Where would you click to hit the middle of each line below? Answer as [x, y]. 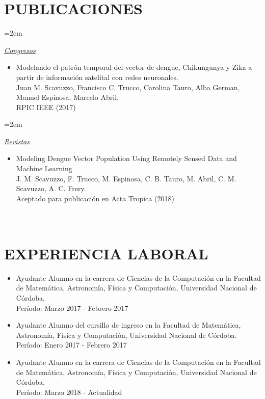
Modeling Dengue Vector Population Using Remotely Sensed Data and [126, 158]
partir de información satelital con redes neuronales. [97, 77]
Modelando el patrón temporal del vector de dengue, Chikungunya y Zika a [134, 67]
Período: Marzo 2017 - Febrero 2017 [72, 308]
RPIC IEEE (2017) [46, 107]
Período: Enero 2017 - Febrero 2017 [71, 345]
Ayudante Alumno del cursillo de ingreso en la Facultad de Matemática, [128, 325]
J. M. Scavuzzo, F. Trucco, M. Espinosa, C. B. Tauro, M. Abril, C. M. [126, 178]
